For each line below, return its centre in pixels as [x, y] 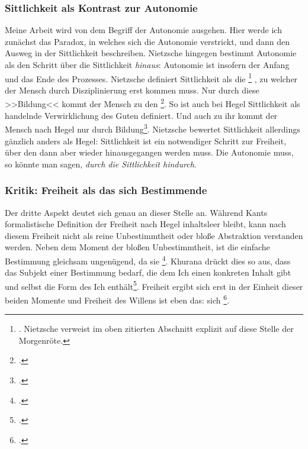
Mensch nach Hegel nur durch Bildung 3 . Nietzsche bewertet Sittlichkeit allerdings [153, 128]
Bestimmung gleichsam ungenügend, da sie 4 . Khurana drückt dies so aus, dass [148, 260]
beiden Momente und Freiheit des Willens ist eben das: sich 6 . [117, 299]
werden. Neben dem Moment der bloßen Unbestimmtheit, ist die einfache [137, 247]
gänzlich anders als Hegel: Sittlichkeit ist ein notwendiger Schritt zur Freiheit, [146, 140]
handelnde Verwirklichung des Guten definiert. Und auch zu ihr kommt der [141, 115]
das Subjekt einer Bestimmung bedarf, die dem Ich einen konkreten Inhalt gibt [148, 272]
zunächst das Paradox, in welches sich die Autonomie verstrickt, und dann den [147, 41]
